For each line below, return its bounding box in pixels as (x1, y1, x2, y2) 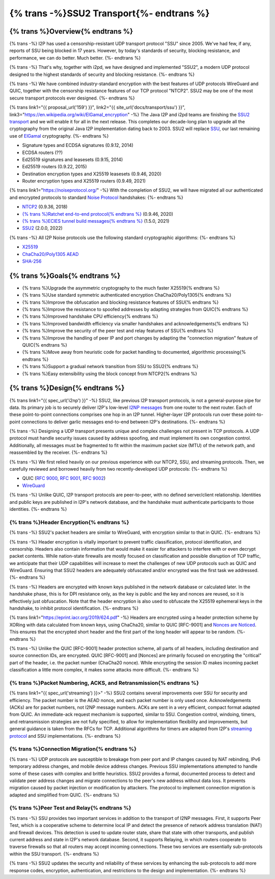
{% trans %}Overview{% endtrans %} (9, 27, 133, 36)
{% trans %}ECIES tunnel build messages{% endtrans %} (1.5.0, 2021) (22, 218, 170, 224)
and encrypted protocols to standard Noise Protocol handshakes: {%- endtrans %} (9, 194, 183, 200)
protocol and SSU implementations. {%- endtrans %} (9, 733, 121, 739)
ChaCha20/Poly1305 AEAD (22, 251, 79, 257)
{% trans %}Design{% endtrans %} (9, 384, 125, 393)
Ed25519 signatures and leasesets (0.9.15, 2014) (22, 156, 123, 163)
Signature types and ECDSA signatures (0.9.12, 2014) (22, 142, 133, 148)
